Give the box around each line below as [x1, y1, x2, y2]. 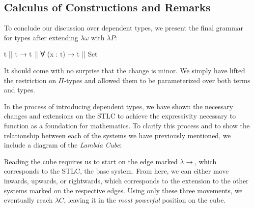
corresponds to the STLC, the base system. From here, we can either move [4, 166, 229, 176]
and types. [4, 85, 35, 95]
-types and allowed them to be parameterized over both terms [64, 75, 251, 85]
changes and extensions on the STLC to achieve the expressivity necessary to [4, 111, 236, 121]
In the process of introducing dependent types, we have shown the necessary [4, 101, 233, 111]
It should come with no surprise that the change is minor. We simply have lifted [4, 65, 245, 75]
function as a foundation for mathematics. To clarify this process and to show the [4, 120, 250, 130]
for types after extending [4, 32, 79, 42]
